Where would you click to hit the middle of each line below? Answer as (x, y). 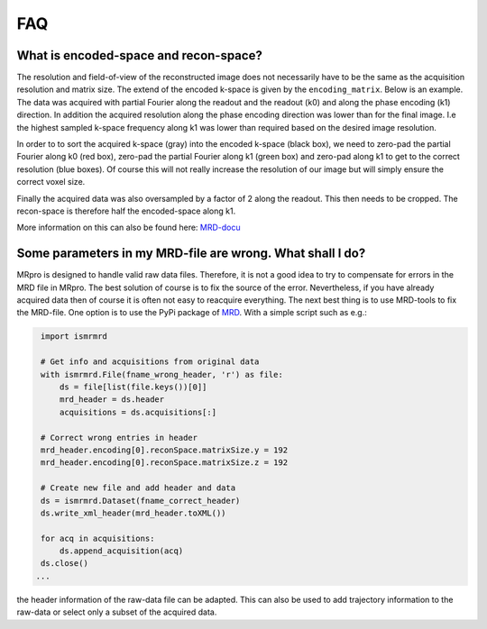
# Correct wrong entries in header (119, 438)
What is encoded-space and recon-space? (140, 55)
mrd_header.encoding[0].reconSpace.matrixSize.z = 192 (165, 463)
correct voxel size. (51, 182)
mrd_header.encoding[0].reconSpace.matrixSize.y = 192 (165, 450)
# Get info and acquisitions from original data (150, 362)
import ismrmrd (74, 337)
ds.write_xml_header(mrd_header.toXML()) (133, 513)
